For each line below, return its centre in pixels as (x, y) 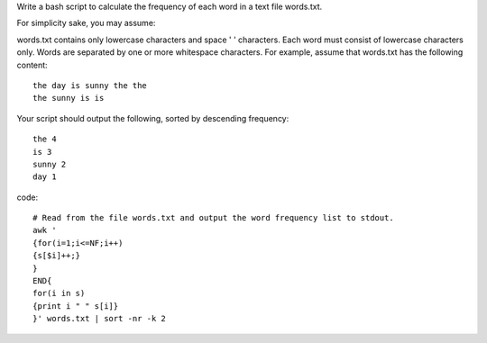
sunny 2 (50, 164)
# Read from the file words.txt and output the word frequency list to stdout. (213, 218)
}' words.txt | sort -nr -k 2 (100, 319)
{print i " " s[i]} (76, 306)
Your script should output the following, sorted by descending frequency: (153, 118)
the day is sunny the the (90, 85)
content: (32, 65)
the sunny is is (69, 98)
